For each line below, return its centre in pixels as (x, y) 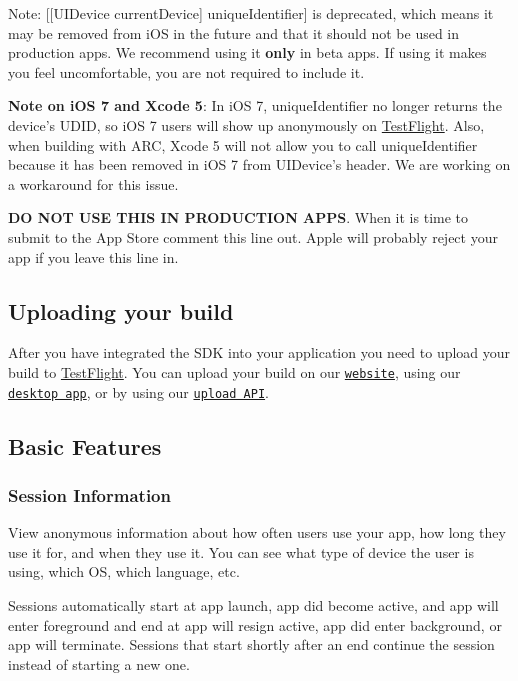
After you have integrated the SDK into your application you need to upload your (259, 352)
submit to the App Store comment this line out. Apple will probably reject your (253, 236)
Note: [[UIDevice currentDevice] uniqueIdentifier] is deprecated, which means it (251, 13)
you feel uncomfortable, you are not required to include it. (186, 71)
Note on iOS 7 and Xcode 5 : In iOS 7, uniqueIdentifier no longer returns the (255, 105)
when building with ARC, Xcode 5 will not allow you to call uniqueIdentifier (243, 144)
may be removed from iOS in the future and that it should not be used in (234, 32)
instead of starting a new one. (99, 663)
